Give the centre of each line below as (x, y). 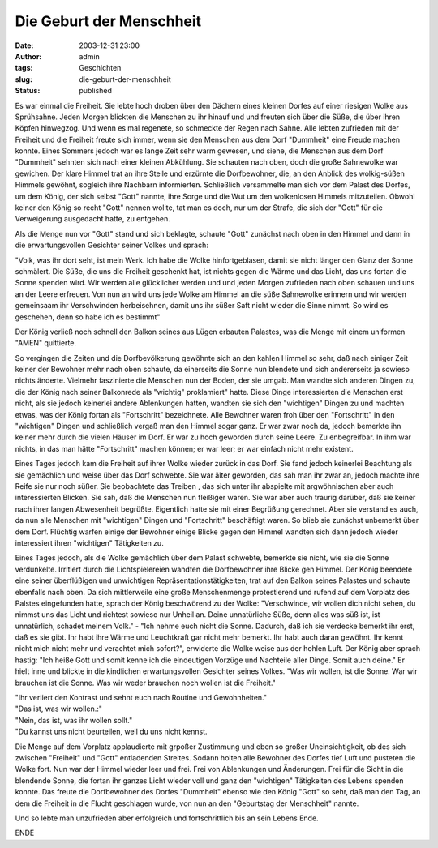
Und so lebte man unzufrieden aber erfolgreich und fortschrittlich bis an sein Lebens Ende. (167, 818)
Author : (28, 56)
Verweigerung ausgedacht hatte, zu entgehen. (92, 219)
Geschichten (100, 68)
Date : (24, 45)
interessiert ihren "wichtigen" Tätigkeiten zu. (89, 542)
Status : (28, 91)
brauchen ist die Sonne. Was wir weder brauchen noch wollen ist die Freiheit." (145, 683)
